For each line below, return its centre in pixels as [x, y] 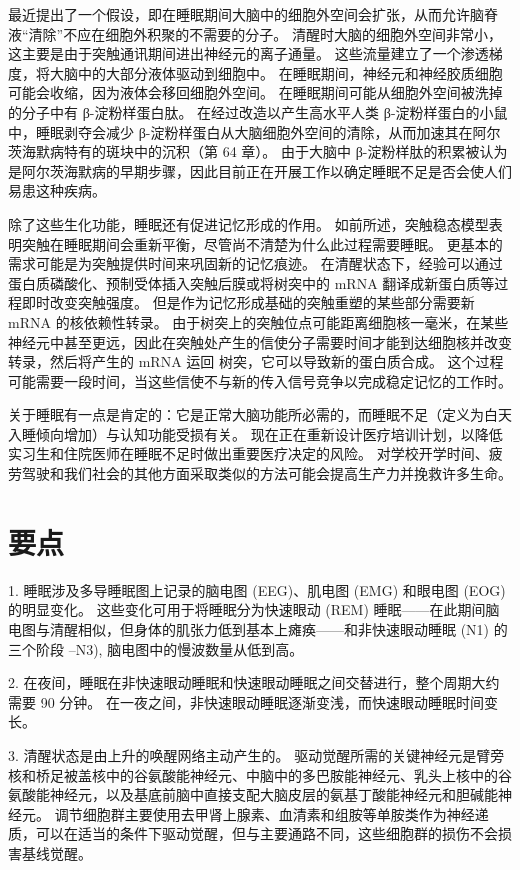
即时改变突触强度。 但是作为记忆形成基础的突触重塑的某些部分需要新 [248, 302]
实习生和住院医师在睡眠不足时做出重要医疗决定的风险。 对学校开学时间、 [248, 453]
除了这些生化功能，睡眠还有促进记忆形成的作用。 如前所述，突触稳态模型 [248, 223]
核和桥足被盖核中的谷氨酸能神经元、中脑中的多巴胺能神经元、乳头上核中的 [253, 774]
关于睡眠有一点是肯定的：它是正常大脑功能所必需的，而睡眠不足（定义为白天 [260, 414]
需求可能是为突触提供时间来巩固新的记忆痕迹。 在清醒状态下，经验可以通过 [255, 263]
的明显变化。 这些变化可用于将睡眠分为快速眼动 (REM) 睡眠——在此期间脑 [254, 609]
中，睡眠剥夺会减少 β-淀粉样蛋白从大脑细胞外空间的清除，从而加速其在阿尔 [254, 131]
